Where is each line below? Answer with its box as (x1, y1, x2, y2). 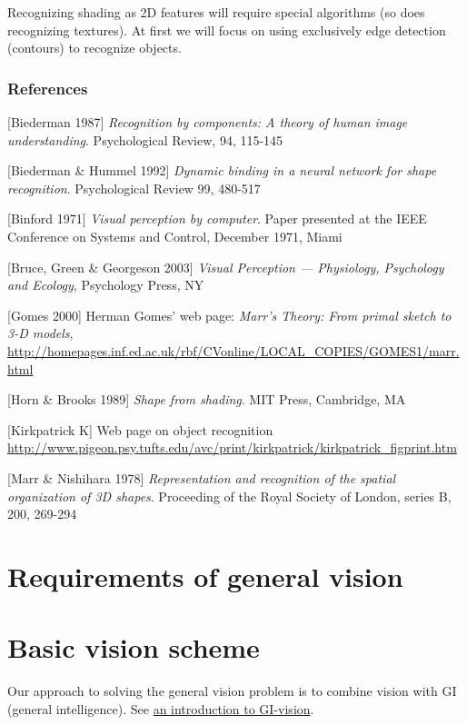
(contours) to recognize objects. (7, 38, 182, 57)
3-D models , (7, 323, 74, 343)
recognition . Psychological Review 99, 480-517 (7, 178, 261, 197)
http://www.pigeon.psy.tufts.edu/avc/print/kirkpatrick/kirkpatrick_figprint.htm (7, 438, 457, 457)
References (7, 76, 88, 99)
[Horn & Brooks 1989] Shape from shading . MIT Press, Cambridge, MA (7, 390, 406, 409)
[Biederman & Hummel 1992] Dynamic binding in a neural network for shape (7, 161, 437, 180)
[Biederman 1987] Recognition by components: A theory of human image (7, 113, 408, 131)
